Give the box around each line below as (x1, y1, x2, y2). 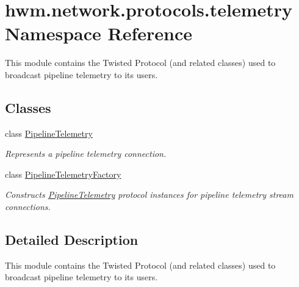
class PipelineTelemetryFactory (5, 167, 121, 180)
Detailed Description (5, 230, 139, 249)
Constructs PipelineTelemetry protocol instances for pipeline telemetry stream (5, 188, 294, 201)
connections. (5, 200, 51, 213)
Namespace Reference (5, 21, 192, 46)
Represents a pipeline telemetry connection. (5, 147, 167, 160)
